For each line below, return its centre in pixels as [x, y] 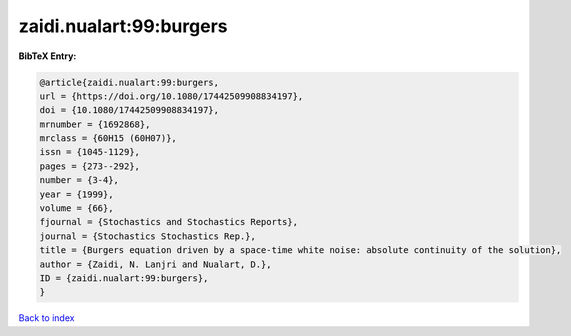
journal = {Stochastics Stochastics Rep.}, [148, 236]
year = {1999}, [76, 194]
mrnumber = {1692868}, [95, 124]
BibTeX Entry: [47, 56]
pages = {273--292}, [89, 166]
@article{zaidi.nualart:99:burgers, [129, 82]
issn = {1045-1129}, [89, 152]
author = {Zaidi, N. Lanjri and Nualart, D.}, [155, 264]
